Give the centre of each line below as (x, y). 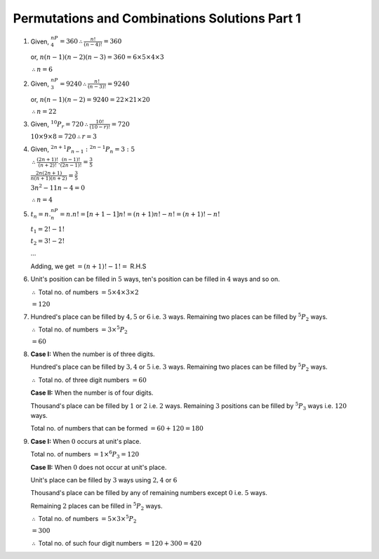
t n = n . (41, 215)
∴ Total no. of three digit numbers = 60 (89, 380)
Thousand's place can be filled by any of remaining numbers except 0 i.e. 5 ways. (149, 493)
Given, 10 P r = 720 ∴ (60, 125)
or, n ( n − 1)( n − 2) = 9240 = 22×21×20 (90, 99)
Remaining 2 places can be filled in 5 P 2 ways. (97, 506)
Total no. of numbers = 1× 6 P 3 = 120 (85, 455)
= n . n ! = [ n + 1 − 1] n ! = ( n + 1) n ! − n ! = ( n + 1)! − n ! (140, 215)
